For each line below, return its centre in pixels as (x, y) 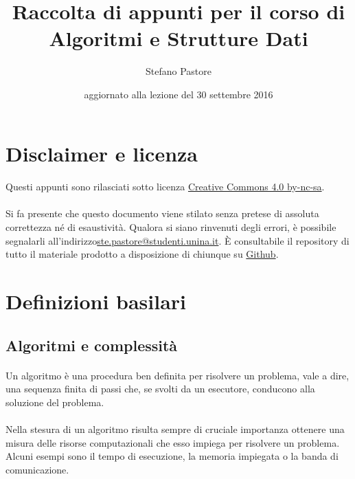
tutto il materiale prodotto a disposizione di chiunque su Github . (142, 254)
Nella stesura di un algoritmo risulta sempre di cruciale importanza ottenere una (175, 428)
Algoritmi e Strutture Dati (179, 38)
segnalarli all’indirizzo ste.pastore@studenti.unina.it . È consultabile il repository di (177, 240)
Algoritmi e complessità (92, 345)
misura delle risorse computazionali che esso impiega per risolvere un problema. (173, 442)
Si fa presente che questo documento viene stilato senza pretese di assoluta (162, 213)
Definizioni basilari (96, 301)
